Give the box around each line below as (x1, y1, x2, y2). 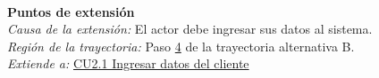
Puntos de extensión (7, 2, 135, 20)
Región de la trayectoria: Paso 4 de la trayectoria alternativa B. (7, 36, 355, 55)
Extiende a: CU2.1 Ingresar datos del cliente (7, 54, 249, 73)
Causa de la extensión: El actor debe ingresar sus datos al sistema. (7, 19, 373, 38)
